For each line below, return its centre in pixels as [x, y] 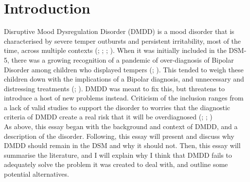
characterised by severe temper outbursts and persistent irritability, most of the [122, 41]
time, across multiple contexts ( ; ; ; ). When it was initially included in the [115, 50]
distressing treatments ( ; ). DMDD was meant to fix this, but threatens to [114, 88]
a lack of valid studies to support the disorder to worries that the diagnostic [117, 107]
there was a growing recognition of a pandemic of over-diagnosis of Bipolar [123, 59]
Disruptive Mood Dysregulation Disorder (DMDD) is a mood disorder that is [119, 31]
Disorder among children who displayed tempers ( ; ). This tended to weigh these [124, 69]
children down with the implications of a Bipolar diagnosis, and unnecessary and [124, 79]
